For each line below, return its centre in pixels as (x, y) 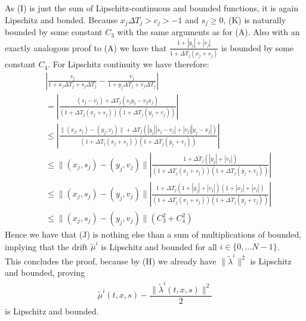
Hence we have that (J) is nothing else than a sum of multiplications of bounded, (153, 234)
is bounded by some (258, 47)
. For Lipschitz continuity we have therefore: (129, 64)
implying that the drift (47, 246)
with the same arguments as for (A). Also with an (208, 32)
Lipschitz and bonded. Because (61, 19)
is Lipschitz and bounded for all (159, 246)
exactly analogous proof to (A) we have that (86, 47)
